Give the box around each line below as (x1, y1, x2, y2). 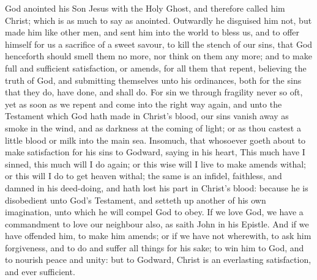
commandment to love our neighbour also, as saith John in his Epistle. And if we (5, 217, 309, 230)
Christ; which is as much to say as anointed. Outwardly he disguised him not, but (5, 13, 312, 26)
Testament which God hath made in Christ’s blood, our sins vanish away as (5, 109, 289, 122)
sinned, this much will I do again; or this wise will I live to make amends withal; (5, 157, 306, 170)
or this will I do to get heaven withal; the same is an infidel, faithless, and (5, 169, 282, 182)
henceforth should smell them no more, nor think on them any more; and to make (5, 50, 312, 62)
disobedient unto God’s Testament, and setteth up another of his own (5, 193, 266, 206)
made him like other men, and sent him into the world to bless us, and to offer (5, 26, 300, 39)
